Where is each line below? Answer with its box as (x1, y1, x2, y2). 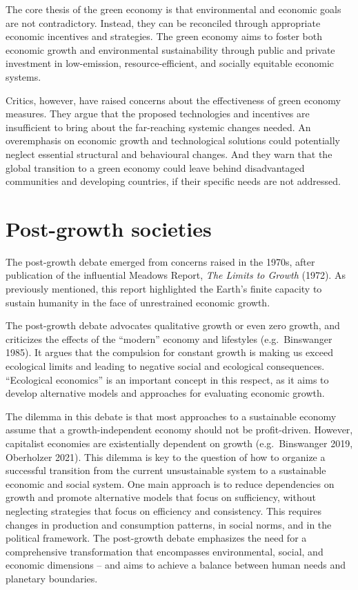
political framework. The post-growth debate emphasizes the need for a (6, 531, 307, 545)
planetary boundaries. (6, 571, 98, 585)
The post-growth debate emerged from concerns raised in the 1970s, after (6, 254, 315, 268)
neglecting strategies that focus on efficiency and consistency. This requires (6, 503, 321, 518)
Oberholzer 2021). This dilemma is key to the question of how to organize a (6, 449, 326, 464)
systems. (6, 69, 41, 83)
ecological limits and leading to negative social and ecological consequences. (6, 359, 325, 373)
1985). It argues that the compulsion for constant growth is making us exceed (6, 345, 333, 360)
